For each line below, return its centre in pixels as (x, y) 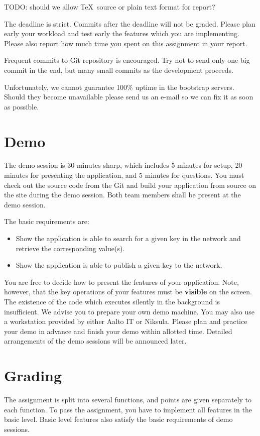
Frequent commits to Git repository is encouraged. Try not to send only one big (127, 60)
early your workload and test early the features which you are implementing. (122, 33)
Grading (33, 375)
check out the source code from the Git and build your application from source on (130, 185)
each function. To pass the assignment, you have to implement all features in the (128, 409)
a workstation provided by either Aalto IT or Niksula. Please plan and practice (126, 321)
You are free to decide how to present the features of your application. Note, (121, 282)
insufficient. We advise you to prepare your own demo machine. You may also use (129, 311)
